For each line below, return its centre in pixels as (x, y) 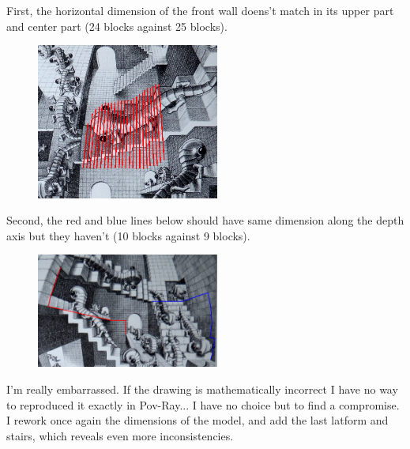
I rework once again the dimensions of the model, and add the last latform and (197, 420)
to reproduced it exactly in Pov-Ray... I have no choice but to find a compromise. (203, 404)
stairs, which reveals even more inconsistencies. (120, 435)
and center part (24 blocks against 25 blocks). (117, 26)
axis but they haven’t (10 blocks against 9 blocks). (128, 235)
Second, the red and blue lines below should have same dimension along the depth (205, 220)
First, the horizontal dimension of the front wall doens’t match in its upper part (200, 10)
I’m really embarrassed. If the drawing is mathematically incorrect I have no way (202, 389)
